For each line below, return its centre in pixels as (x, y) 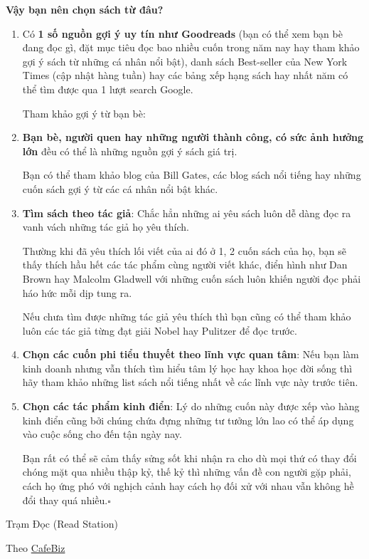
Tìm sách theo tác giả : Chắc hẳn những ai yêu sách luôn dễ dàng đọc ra (187, 213)
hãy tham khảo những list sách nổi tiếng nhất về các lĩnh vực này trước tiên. (190, 382)
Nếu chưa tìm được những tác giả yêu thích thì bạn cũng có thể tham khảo (187, 317)
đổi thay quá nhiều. (65, 500)
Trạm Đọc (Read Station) (62, 524)
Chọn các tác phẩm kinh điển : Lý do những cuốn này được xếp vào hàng (191, 406)
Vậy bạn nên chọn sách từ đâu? (85, 9)
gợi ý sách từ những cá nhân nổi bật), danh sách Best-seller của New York (185, 61)
